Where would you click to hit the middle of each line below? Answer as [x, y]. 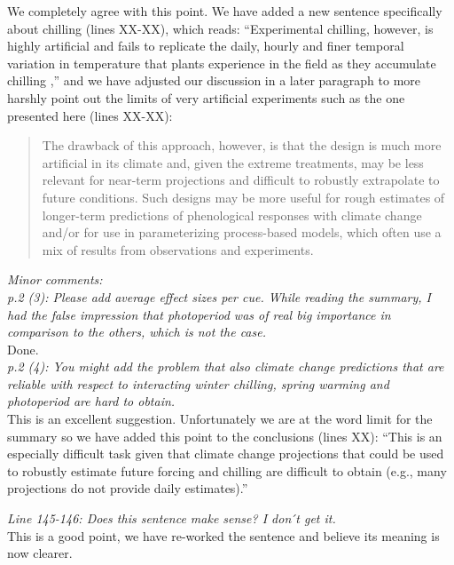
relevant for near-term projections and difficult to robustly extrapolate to [241, 180]
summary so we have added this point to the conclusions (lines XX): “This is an [225, 436]
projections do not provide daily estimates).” [128, 488]
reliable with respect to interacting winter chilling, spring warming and [198, 383]
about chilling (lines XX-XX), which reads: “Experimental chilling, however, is [220, 28]
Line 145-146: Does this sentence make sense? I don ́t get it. [172, 518]
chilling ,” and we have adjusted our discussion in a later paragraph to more [214, 80]
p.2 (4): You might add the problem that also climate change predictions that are [226, 366]
